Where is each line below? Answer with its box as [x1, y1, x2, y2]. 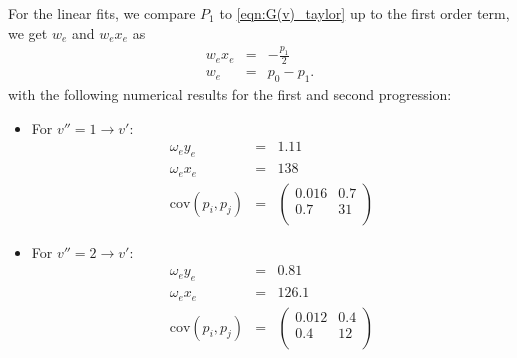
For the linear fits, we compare [8, 3, 196, 23]
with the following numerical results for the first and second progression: [8, 84, 452, 105]
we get [8, 22, 48, 43]
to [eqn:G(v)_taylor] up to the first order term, [219, 3, 510, 23]
